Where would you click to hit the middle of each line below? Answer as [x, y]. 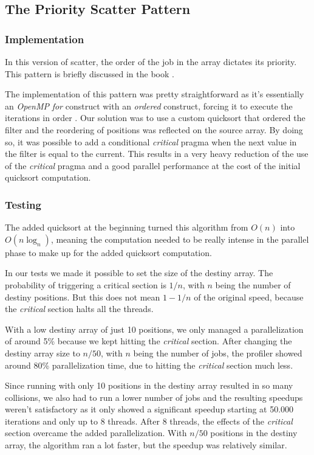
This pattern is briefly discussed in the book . [90, 73]
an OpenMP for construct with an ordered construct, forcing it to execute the [149, 106]
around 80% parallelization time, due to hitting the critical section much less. [149, 365]
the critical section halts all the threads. [79, 309]
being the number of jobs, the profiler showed [218, 353]
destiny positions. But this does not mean [83, 297]
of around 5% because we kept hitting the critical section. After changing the [148, 341]
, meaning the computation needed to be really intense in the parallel [180, 239]
